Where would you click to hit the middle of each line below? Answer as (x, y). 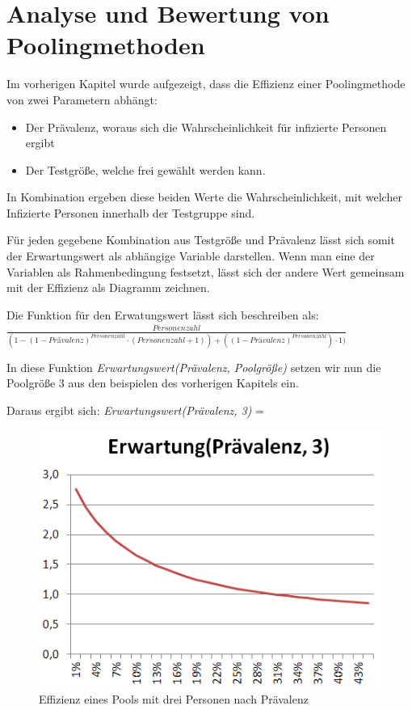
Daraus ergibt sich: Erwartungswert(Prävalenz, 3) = (135, 410)
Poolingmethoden (106, 45)
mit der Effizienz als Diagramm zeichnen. (108, 287)
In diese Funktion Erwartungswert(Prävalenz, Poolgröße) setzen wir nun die (194, 367)
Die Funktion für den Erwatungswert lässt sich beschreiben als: (163, 314)
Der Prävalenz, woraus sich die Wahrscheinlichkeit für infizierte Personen (206, 127)
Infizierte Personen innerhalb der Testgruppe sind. (131, 212)
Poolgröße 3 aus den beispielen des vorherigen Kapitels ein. (153, 383)
